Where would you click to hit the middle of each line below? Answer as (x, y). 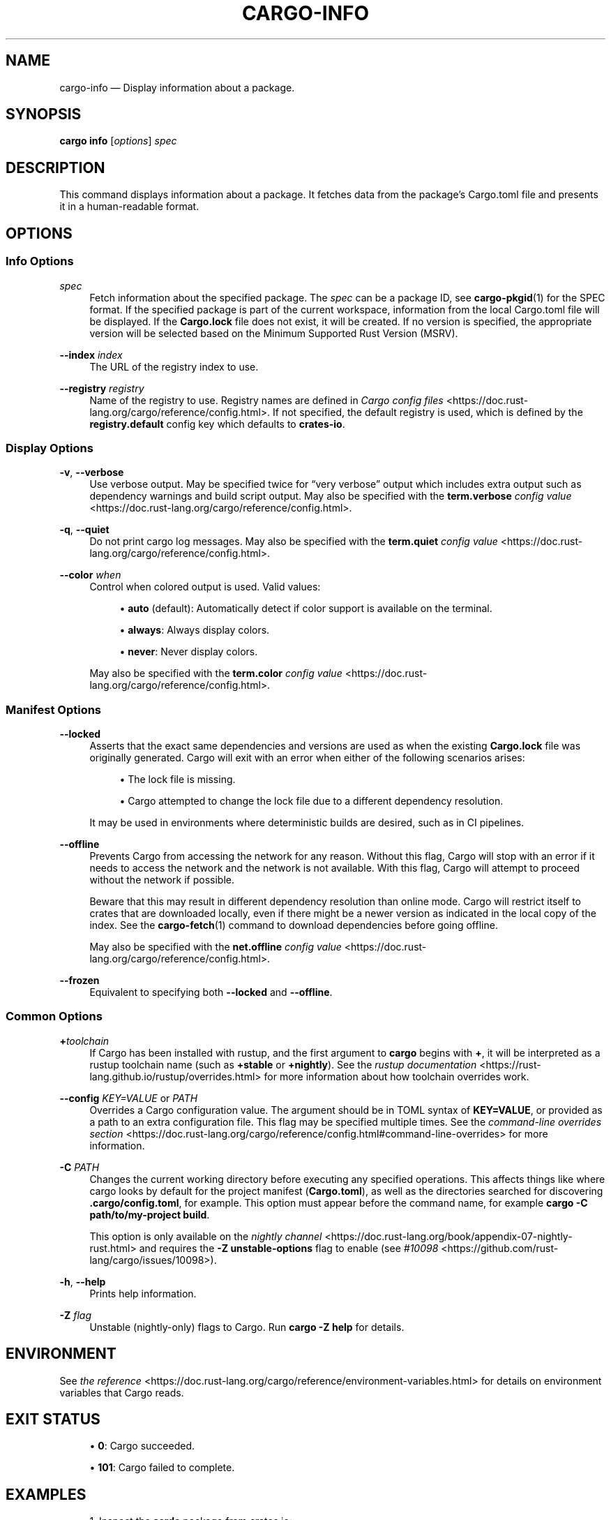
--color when (90, 575)
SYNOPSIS (44, 114)
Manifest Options (54, 709)
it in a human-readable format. (129, 207)
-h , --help (83, 1281)
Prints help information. (143, 1293)
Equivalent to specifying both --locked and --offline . (211, 992)
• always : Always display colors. (195, 630)
